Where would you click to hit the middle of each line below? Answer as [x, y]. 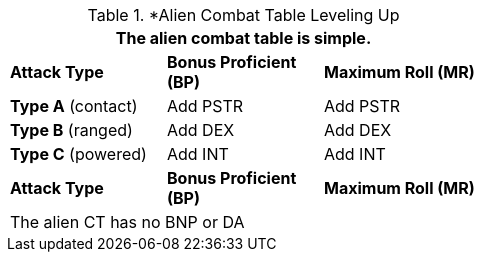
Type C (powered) [78, 154]
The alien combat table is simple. [243, 38]
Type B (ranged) [71, 130]
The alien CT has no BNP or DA [127, 222]
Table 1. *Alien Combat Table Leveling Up [243, 15]
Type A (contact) [74, 106]
